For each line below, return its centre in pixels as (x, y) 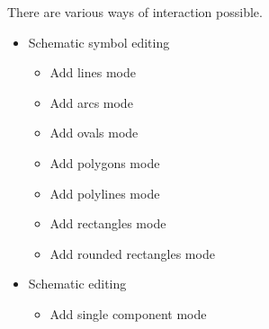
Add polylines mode (105, 193)
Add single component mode (128, 313)
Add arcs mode (91, 102)
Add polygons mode (105, 162)
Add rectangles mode (108, 223)
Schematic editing (77, 284)
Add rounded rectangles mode (132, 253)
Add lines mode (93, 72)
